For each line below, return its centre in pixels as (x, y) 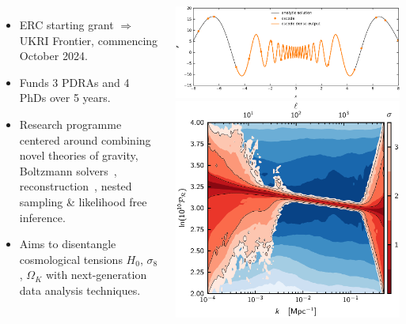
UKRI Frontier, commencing (89, 40)
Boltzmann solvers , (68, 170)
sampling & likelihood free (83, 201)
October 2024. (53, 56)
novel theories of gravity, (79, 155)
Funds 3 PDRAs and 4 (74, 82)
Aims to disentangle (68, 244)
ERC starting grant (66, 24)
